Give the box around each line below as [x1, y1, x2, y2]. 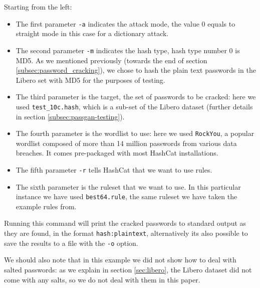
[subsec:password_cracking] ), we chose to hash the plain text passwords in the [16, 65, 256, 75]
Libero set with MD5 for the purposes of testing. [16, 74, 165, 85]
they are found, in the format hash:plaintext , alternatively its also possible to [4, 228, 248, 238]
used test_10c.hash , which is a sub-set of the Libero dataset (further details [16, 101, 253, 111]
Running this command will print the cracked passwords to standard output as [4, 218, 246, 228]
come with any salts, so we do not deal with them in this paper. [4, 274, 200, 284]
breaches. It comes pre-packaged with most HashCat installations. [16, 148, 218, 158]
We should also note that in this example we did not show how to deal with [4, 254, 236, 265]
